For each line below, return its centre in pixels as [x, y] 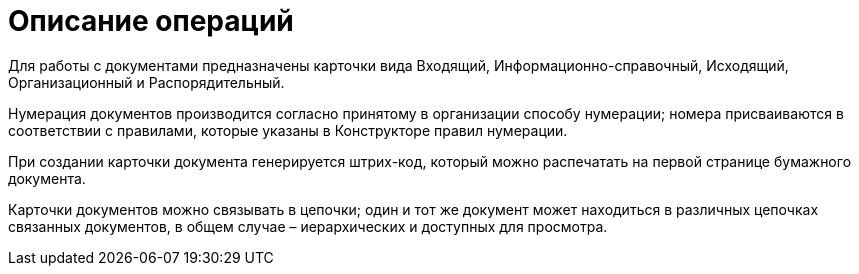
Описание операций [151, 21]
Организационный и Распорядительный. [146, 82]
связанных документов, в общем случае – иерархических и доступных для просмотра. [308, 226]
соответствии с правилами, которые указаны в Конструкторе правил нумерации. [288, 130]
